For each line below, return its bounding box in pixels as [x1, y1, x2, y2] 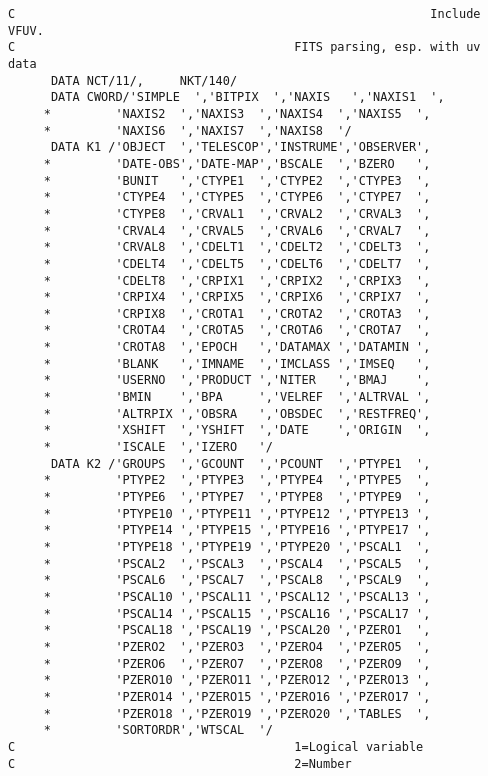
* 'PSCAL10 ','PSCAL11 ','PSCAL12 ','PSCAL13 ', [43, 589, 431, 604]
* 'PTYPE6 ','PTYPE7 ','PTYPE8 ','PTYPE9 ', [43, 490, 431, 505]
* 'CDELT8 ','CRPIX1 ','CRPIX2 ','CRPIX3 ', [43, 273, 431, 288]
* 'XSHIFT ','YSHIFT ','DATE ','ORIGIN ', [43, 423, 431, 438]
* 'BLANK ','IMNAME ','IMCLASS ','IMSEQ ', [43, 356, 431, 371]
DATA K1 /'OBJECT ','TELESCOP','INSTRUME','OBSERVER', [50, 140, 431, 155]
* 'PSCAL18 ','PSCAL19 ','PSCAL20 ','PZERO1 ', [43, 623, 431, 638]
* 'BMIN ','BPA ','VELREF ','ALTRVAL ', [43, 390, 431, 405]
